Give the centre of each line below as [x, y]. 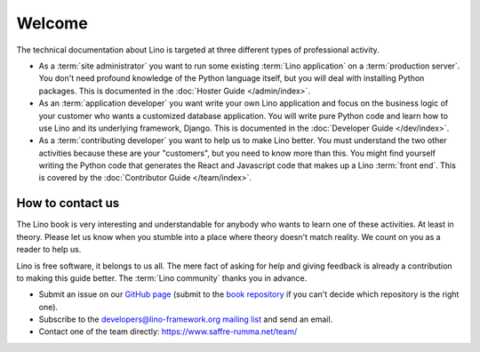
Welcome [52, 23]
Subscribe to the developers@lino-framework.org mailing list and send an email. [186, 319]
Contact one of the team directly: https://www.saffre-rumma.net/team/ [168, 332]
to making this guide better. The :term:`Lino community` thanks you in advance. [162, 278]
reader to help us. [49, 250]
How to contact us [68, 203]
